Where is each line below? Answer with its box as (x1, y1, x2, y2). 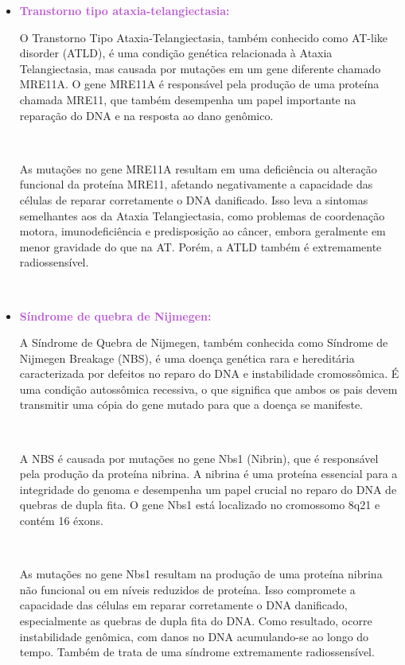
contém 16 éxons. (19, 512, 103, 529)
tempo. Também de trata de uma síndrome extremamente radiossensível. (19, 644, 375, 660)
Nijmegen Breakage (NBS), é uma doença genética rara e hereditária (19, 349, 355, 366)
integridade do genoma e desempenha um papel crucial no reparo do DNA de (19, 480, 397, 497)
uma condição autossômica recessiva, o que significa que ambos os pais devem (19, 380, 398, 397)
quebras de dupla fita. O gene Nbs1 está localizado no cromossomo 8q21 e (19, 496, 380, 513)
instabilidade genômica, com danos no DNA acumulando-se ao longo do (19, 628, 369, 644)
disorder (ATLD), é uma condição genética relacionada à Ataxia (19, 45, 333, 61)
